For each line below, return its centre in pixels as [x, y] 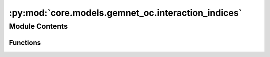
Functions [25, 43]
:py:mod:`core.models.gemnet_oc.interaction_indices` [126, 13]
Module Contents [39, 26]
